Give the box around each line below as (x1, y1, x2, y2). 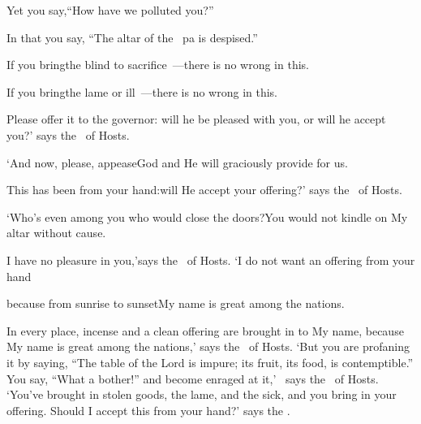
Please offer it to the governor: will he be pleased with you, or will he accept (6, 110, 386, 128)
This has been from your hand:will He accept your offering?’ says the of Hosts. (6, 181, 402, 198)
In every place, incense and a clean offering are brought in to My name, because (6, 322, 404, 339)
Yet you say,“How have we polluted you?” (6, 2, 214, 18)
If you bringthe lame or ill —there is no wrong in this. (6, 83, 277, 100)
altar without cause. (6, 224, 106, 241)
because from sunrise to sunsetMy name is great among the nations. (6, 295, 345, 312)
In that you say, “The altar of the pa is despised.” (6, 28, 258, 45)
